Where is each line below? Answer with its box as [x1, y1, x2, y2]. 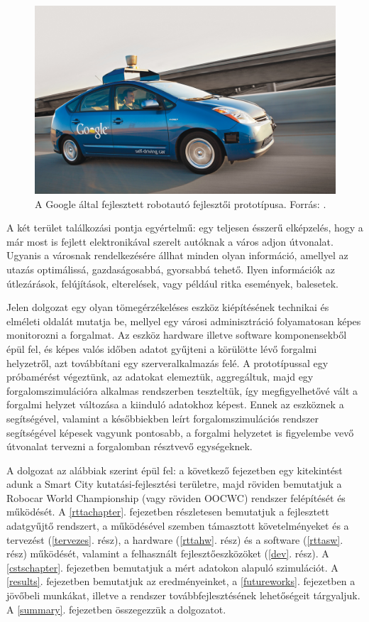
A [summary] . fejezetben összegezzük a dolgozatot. [6, 601, 226, 616]
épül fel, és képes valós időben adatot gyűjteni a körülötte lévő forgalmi [6, 341, 317, 356]
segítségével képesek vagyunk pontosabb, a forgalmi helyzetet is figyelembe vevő [6, 425, 354, 440]
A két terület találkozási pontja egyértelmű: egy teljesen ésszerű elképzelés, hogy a [6, 220, 363, 235]
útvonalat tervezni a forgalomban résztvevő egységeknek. [6, 439, 253, 454]
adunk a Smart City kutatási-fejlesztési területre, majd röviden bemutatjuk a [6, 476, 342, 491]
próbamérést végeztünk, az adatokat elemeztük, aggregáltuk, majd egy [6, 369, 314, 384]
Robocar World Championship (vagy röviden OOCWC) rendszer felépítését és [6, 490, 346, 505]
